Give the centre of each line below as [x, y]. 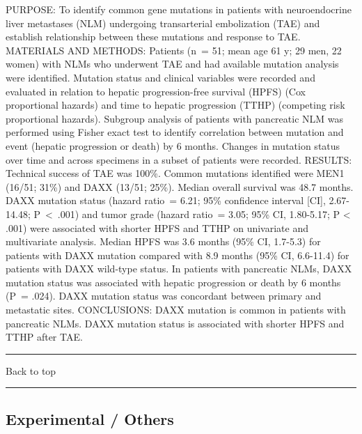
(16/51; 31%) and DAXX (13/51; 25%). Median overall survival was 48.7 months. [180, 186]
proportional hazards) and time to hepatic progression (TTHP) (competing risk [175, 105]
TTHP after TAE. [44, 337]
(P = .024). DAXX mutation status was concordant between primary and [164, 296]
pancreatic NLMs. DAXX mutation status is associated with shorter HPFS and [175, 323]
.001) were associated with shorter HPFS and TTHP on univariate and [157, 227]
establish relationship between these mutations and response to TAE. [153, 37]
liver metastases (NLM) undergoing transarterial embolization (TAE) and [163, 23]
